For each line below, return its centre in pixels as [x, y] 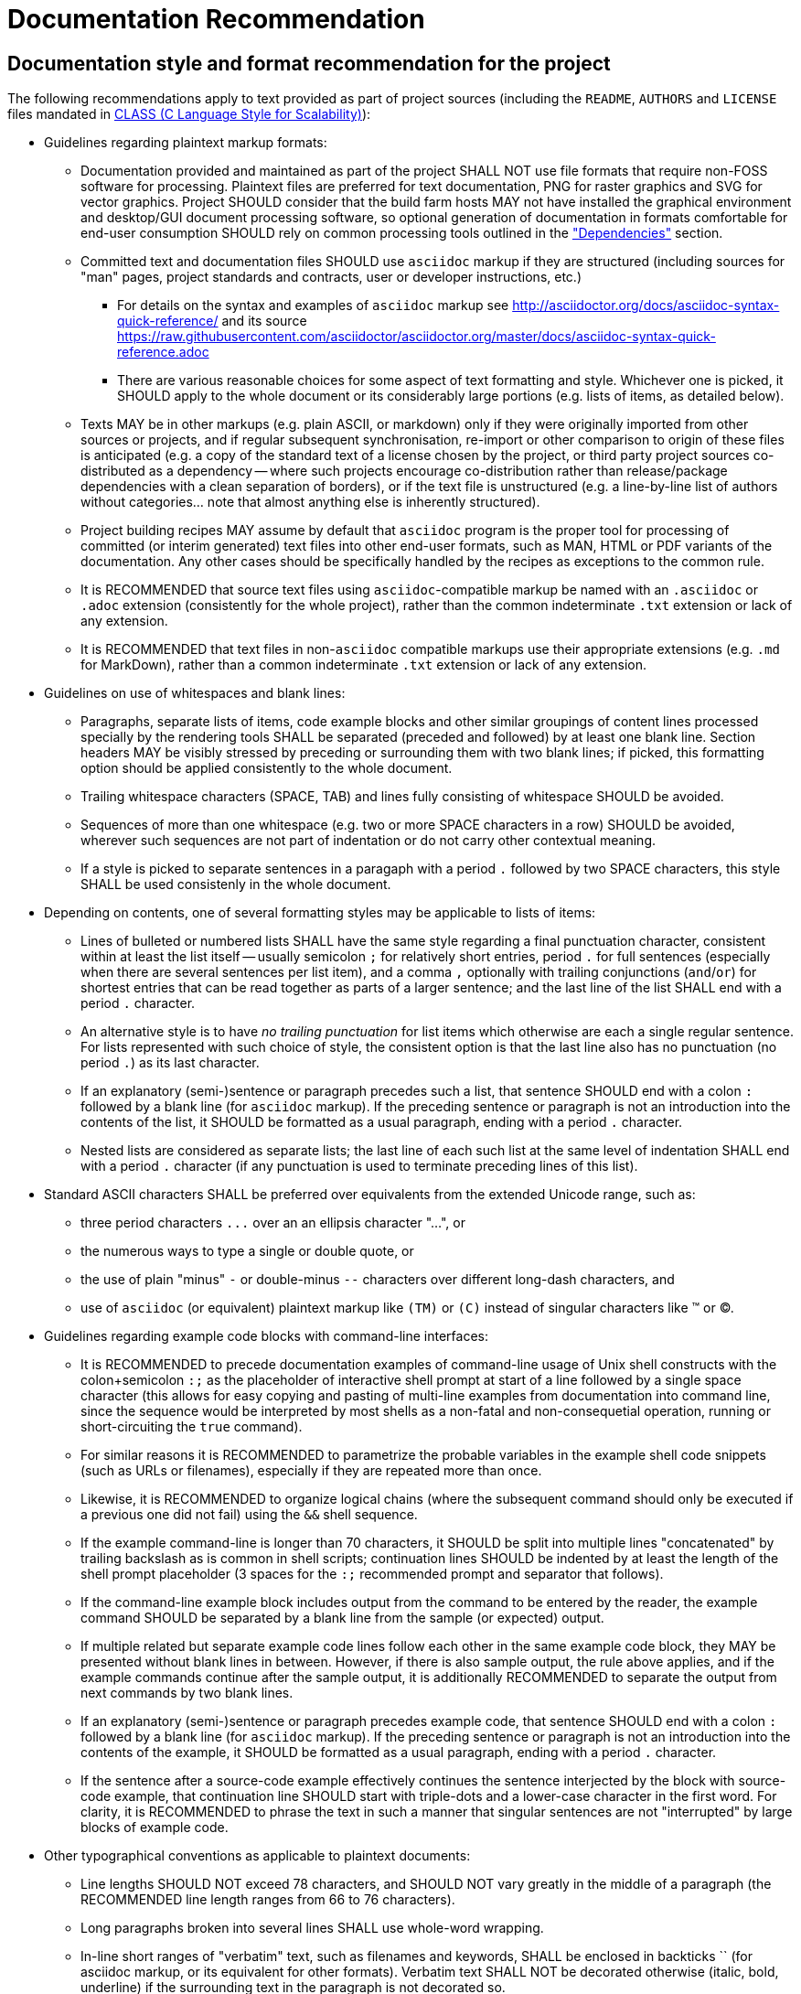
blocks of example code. [155, 1828]
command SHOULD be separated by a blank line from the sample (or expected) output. [342, 1618]
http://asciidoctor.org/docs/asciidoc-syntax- [646, 306]
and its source [264, 321]
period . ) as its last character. [170, 1063]
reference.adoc [163, 352]
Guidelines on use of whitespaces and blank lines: [195, 693]
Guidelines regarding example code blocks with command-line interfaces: [266, 1336]
